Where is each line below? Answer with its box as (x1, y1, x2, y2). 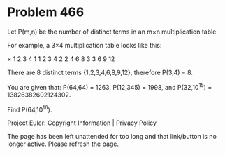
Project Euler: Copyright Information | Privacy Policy (7, 119, 157, 127)
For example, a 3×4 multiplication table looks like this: (7, 41, 162, 49)
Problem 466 (7, 4, 85, 20)
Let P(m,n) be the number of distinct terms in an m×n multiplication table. (7, 27, 219, 36)
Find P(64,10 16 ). (7, 104, 52, 114)
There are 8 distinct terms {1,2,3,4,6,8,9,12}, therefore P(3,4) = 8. (7, 68, 194, 76)
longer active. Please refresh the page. (7, 140, 119, 148)
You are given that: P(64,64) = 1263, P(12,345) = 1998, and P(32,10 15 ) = (7, 81, 212, 91)
